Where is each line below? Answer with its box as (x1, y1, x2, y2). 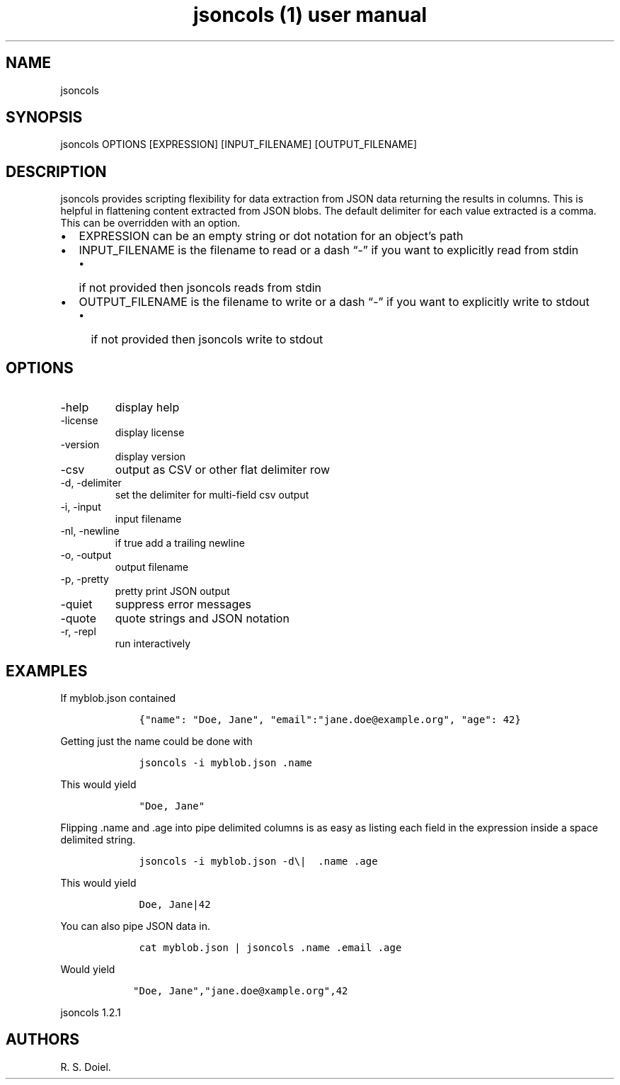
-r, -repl (60, 625, 96, 638)
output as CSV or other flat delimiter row (115, 462, 331, 477)
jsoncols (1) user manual (193, 3, 427, 27)
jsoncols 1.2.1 (60, 1006, 121, 1018)
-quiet (60, 597, 93, 612)
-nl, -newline (60, 525, 120, 538)
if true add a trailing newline (115, 537, 245, 550)
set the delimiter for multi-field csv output (115, 489, 309, 501)
